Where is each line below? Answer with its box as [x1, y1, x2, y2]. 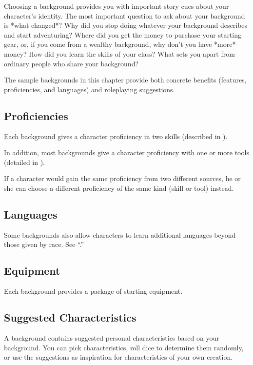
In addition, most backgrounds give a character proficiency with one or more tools [4, 147, 249, 158]
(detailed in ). [4, 157, 45, 167]
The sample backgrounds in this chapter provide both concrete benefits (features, [4, 75, 247, 85]
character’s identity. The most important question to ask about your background [4, 10, 245, 20]
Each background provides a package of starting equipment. [4, 286, 183, 296]
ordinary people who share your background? [4, 58, 139, 68]
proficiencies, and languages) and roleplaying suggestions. [4, 84, 175, 94]
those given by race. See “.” [4, 239, 84, 249]
